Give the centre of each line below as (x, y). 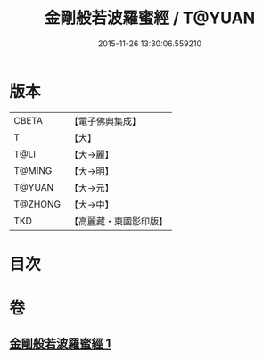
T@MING (33, 170)
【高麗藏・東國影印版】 (118, 221)
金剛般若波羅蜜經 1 (60, 344)
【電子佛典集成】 (105, 121)
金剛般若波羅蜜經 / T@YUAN (150, 18)
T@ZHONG (37, 204)
